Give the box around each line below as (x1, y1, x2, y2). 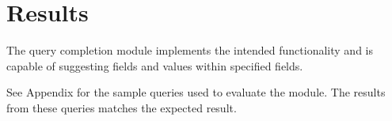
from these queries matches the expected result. (6, 99, 237, 115)
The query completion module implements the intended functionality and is (6, 42, 373, 59)
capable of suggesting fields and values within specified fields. (6, 57, 303, 74)
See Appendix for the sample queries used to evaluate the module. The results (6, 84, 386, 100)
